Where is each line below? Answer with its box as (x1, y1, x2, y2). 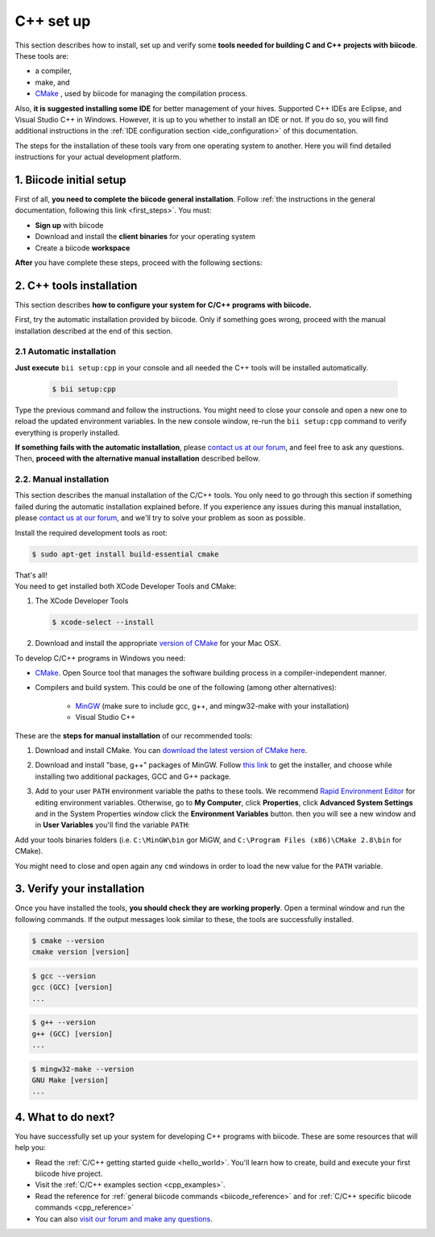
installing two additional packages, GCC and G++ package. (35, 772, 231, 781)
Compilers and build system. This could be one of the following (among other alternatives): (35, 683, 338, 693)
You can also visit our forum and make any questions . (35, 1214, 213, 1223)
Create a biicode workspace (35, 242, 130, 253)
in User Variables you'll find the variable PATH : (35, 820, 190, 829)
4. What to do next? (14, 1110, 116, 1123)
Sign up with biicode (35, 220, 104, 230)
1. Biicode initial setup (14, 173, 126, 187)
